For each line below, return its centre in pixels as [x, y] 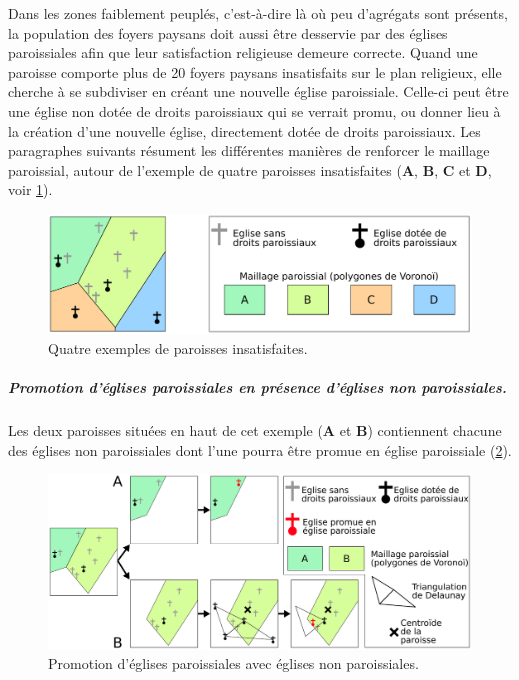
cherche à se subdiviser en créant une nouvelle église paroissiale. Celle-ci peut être [258, 91]
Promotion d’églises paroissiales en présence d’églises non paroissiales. [257, 387]
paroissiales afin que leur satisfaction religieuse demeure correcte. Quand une [243, 52]
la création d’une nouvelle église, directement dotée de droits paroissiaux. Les [244, 130]
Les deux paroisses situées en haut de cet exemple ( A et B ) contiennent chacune [255, 430]
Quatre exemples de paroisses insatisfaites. [178, 348]
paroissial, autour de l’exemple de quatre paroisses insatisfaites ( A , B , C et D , [250, 169]
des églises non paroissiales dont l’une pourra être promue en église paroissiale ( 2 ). [260, 449]
